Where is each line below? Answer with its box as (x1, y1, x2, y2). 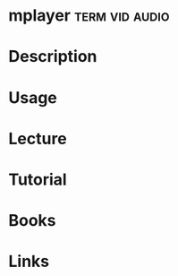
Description (8, 47, 97, 67)
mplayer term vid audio (8, 5, 170, 26)
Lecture (8, 128, 68, 149)
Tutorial (8, 169, 68, 189)
